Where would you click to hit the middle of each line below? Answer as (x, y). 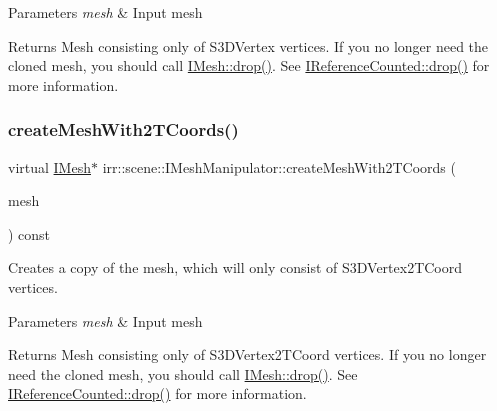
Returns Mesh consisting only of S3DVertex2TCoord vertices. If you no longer (247, 354)
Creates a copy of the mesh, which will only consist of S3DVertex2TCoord (235, 267)
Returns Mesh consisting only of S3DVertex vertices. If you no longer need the (248, 45)
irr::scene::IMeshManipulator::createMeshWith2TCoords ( (279, 166)
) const (29, 233)
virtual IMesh (49, 166)
